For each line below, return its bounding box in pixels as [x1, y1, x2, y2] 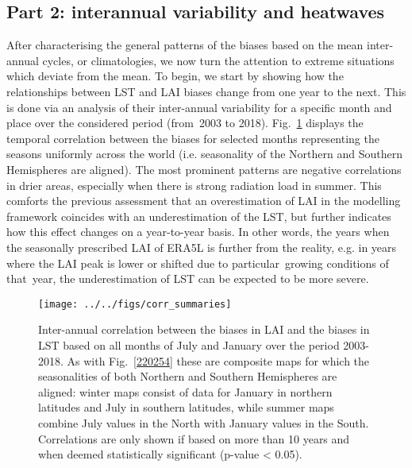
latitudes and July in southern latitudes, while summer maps [38, 399, 334, 416]
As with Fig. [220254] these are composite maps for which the [67, 352, 370, 369]
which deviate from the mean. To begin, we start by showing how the [6, 68, 344, 84]
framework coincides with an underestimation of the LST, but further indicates [6, 207, 391, 224]
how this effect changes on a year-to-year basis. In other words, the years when [6, 223, 390, 240]
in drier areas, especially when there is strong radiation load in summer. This [6, 176, 382, 193]
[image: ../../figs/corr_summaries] [38, 298, 232, 310]
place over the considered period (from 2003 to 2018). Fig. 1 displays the [6, 114, 364, 131]
